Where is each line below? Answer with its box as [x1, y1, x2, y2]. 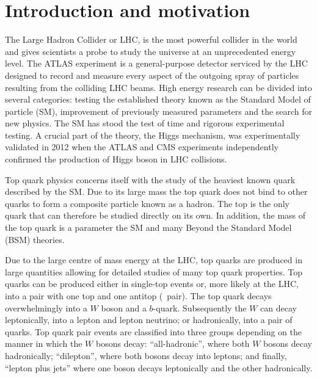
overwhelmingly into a [5, 301, 87, 314]
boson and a [101, 301, 147, 314]
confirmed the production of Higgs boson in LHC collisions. [5, 153, 227, 165]
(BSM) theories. [5, 233, 65, 245]
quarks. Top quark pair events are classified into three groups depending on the [5, 325, 302, 338]
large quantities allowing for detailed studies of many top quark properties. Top [5, 265, 303, 278]
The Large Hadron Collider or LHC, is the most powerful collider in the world [5, 33, 297, 46]
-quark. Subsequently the [153, 301, 247, 314]
